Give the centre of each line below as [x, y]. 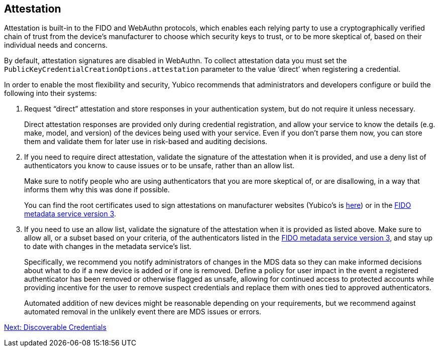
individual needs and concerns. [56, 45]
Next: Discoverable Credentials [55, 327]
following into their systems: [50, 93]
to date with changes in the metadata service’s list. [108, 247]
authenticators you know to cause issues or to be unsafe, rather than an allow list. [159, 166]
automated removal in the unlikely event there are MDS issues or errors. [143, 312]
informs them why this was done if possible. [97, 190]
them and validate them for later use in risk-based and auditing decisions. [146, 142]
